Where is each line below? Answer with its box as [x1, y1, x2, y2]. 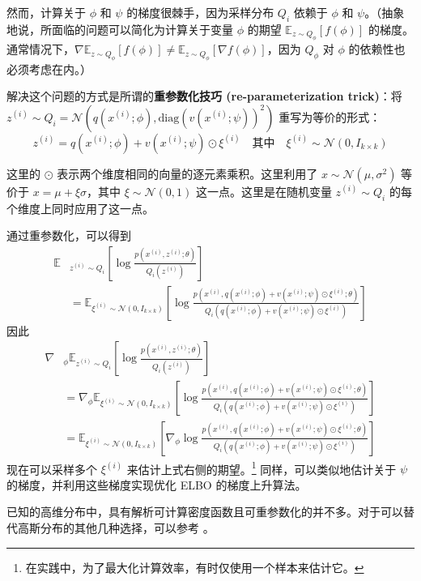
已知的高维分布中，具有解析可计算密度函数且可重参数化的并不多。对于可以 [6, 503, 403, 520]
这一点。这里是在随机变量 [195, 182, 332, 199]
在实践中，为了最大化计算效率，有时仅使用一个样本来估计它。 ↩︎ [25, 558, 364, 575]
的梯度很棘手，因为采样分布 [126, 4, 274, 20]
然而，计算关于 [6, 4, 86, 20]
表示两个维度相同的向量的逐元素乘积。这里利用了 [57, 164, 318, 182]
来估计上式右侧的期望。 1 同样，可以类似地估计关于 [126, 458, 397, 477]
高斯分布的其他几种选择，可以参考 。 [17, 519, 215, 536]
